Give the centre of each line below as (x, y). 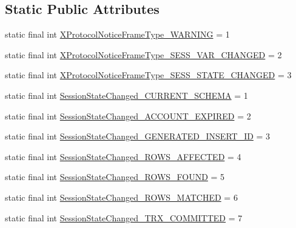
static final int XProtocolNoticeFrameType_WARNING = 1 (117, 34)
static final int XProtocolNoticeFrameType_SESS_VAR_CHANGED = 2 (143, 54)
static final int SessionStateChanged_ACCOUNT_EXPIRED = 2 (128, 116)
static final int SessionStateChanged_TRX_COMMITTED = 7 (124, 217)
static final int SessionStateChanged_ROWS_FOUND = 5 (115, 177)
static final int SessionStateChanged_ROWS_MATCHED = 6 (121, 197)
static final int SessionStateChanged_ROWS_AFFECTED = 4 (123, 156)
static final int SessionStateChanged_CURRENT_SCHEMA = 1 (126, 95)
